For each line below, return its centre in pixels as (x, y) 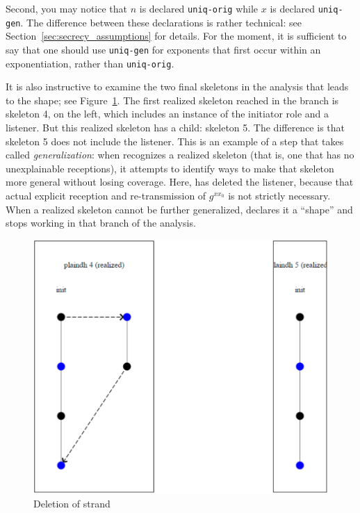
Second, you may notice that (66, 8)
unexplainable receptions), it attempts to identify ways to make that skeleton (170, 168)
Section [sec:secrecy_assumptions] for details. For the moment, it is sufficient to (176, 36)
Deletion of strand (72, 503)
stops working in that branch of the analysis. (101, 223)
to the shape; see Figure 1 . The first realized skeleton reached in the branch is (172, 100)
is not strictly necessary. (279, 195)
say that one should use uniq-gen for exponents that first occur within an (163, 49)
